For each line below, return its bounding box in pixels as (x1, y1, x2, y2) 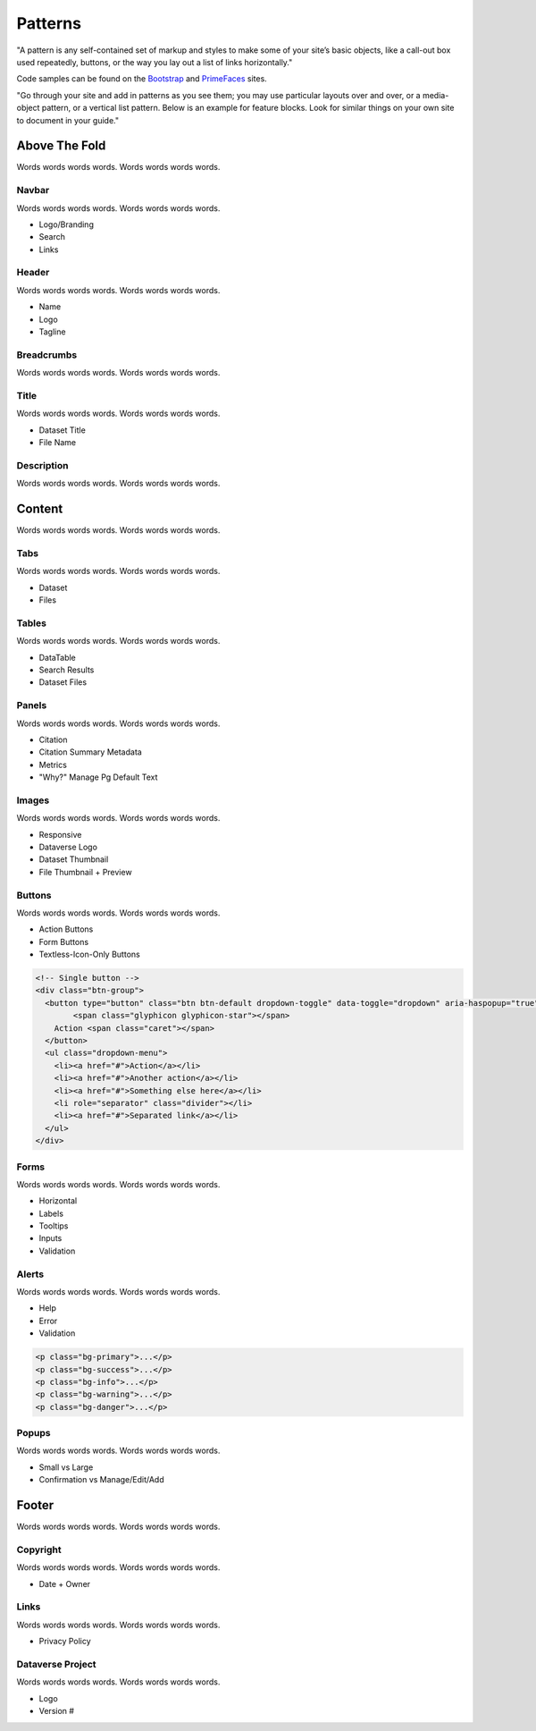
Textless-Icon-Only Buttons (38, 949, 140, 960)
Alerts (16, 1268, 45, 1280)
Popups (16, 1427, 51, 1440)
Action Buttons (38, 924, 94, 934)
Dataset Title (38, 425, 87, 435)
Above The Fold (16, 139, 106, 154)
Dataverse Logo (38, 841, 98, 852)
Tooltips (38, 1220, 69, 1231)
